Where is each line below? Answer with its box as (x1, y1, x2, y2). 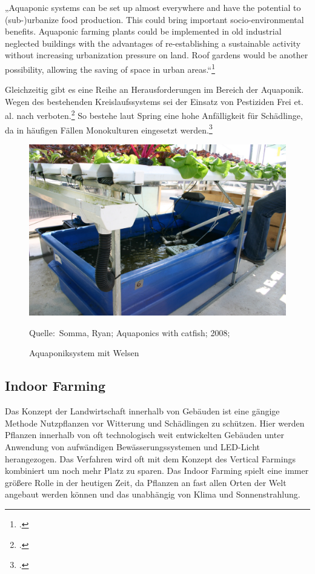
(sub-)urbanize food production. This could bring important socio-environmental (5, 13, 304, 25)
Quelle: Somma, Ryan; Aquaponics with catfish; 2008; (29, 326, 230, 339)
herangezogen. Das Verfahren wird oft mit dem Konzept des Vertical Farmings (5, 452, 296, 465)
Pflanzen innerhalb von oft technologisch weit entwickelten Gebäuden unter (5, 428, 284, 441)
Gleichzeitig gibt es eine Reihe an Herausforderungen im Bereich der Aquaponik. (5, 83, 304, 96)
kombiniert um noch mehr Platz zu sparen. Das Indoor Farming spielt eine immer (5, 464, 309, 477)
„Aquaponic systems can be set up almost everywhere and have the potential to (5, 1, 301, 13)
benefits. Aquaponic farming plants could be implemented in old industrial (5, 25, 282, 38)
